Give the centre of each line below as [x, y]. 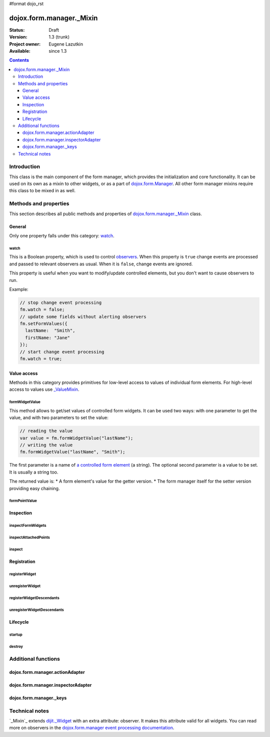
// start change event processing [62, 352]
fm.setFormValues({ [43, 324]
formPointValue [23, 501]
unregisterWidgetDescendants [37, 610]
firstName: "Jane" [47, 338]
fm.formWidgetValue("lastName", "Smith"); [72, 452]
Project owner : [25, 44]
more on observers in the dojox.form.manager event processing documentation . [92, 728]
